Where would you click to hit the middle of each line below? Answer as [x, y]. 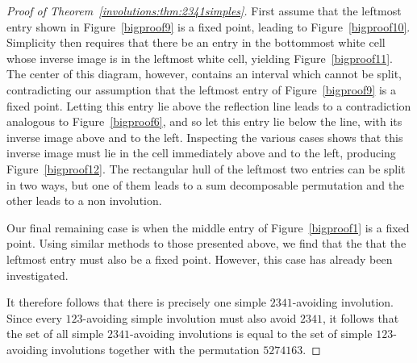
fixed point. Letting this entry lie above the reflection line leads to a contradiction [209, 105]
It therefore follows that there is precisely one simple [137, 302]
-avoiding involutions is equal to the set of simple [251, 334]
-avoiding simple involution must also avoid [190, 317]
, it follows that [361, 317]
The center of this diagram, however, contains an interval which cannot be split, [204, 74]
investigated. [38, 275]
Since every [34, 317]
